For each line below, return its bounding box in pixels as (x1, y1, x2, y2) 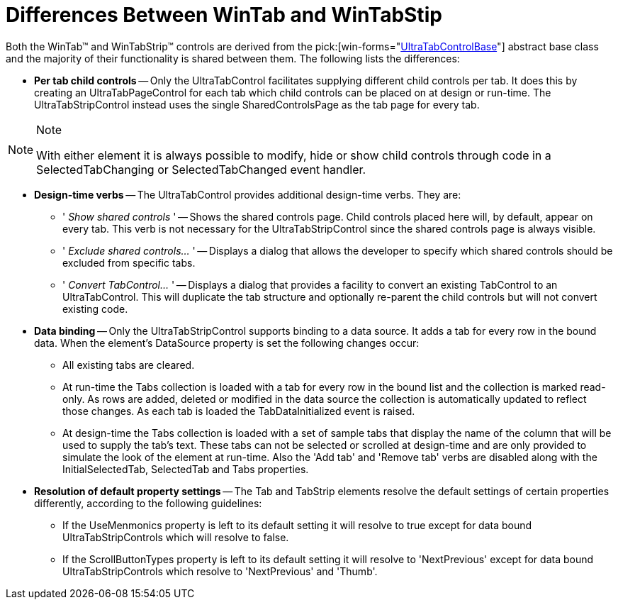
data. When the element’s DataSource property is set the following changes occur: (34, 336, 420, 349)
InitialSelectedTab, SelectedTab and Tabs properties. (62, 462, 309, 475)
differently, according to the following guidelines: (34, 496, 262, 509)
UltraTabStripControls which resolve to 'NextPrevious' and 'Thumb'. (62, 565, 378, 577)
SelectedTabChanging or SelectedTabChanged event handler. (36, 162, 366, 177)
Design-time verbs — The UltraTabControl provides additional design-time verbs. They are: (34, 188, 461, 201)
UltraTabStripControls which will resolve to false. (62, 531, 289, 543)
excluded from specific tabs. (62, 256, 196, 269)
